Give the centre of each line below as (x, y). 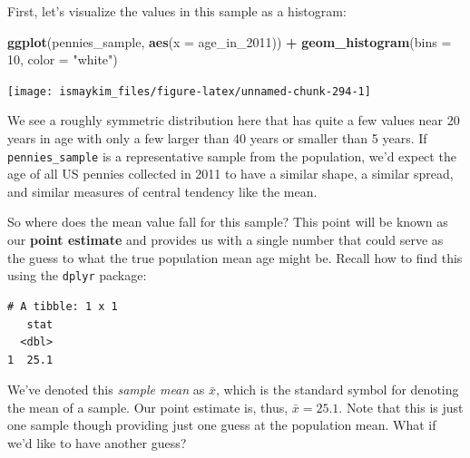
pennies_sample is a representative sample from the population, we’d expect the (232, 156)
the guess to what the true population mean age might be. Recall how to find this (235, 257)
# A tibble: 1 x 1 (63, 306)
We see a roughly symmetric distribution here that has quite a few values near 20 (234, 120)
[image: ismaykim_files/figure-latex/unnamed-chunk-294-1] (189, 91)
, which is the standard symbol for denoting (338, 390)
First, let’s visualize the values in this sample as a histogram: (177, 11)
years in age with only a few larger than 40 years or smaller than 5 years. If (217, 138)
